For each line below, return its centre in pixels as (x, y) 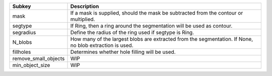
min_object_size (31, 65)
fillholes (22, 52)
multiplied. (83, 19)
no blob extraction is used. (102, 45)
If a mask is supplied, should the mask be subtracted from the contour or (157, 13)
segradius (24, 32)
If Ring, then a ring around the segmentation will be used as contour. (151, 26)
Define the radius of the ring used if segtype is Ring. (132, 32)
